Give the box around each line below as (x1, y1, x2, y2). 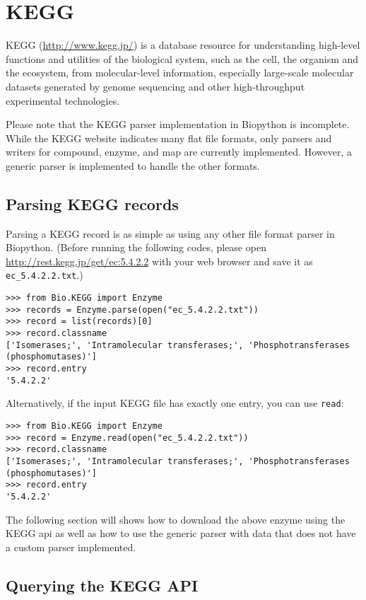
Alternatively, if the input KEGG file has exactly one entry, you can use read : (6, 396, 344, 410)
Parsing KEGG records (6, 192, 179, 214)
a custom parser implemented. (6, 539, 136, 554)
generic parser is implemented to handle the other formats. (6, 158, 260, 173)
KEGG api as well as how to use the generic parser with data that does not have (6, 526, 356, 541)
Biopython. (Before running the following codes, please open (6, 240, 266, 255)
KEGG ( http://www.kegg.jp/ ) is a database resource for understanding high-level (6, 37, 360, 52)
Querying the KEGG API (6, 574, 199, 596)
